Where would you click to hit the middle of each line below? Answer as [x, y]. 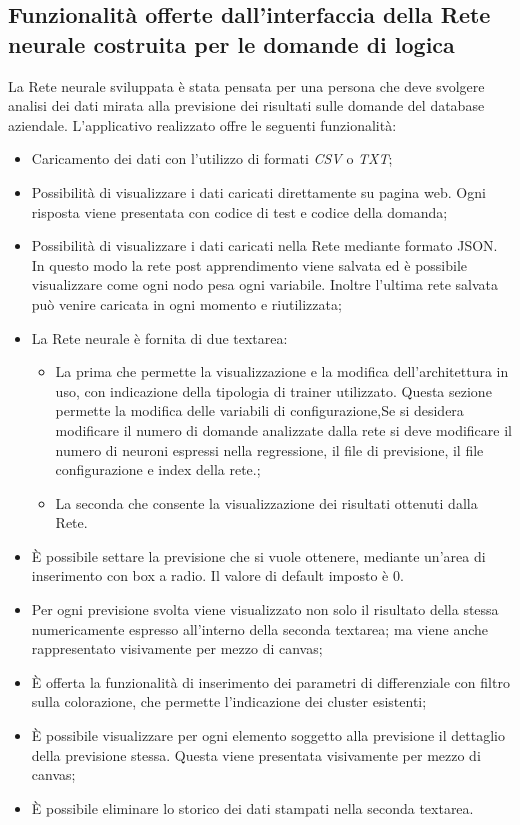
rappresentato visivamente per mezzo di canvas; [177, 648]
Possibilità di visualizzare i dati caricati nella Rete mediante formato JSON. [264, 245]
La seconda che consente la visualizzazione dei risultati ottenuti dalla [266, 502]
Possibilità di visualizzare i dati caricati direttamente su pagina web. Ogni [258, 191]
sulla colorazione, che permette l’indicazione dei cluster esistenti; [229, 701]
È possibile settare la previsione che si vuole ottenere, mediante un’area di [258, 555]
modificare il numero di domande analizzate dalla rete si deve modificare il [283, 429]
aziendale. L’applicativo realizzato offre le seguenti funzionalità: [202, 124]
